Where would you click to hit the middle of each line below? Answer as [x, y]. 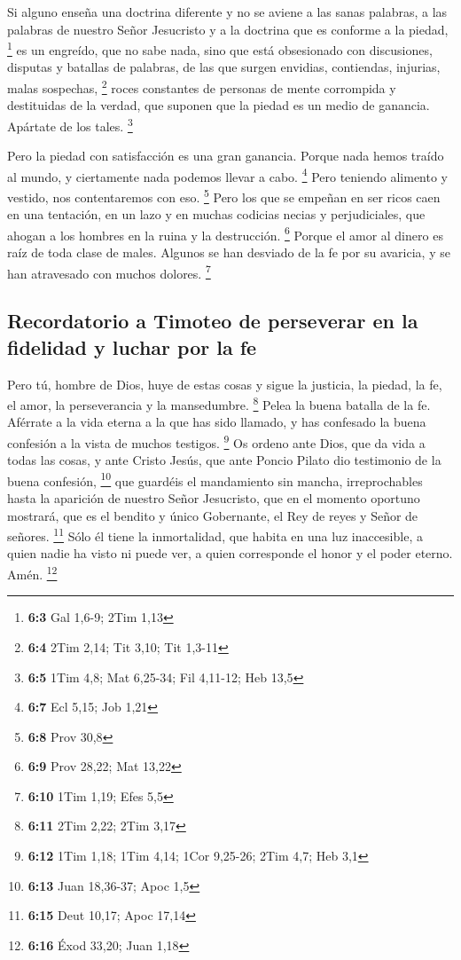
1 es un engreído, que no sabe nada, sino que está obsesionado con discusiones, [220, 48]
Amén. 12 [32, 573]
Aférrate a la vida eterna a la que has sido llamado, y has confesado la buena [217, 422]
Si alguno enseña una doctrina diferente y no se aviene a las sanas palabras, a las [227, 12]
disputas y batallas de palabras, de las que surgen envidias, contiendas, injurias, [224, 67]
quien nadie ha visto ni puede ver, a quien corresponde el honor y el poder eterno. [230, 553]
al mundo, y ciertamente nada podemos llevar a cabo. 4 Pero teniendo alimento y [227, 175]
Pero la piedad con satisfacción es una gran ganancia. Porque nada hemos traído [226, 156]
